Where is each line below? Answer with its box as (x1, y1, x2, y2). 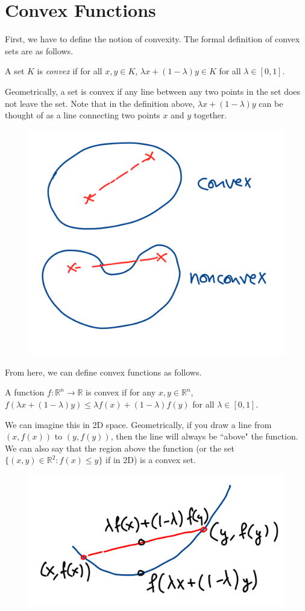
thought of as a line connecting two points (5, 109, 160, 121)
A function (5, 386, 45, 398)
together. (193, 109, 227, 121)
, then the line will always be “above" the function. (110, 430, 298, 443)
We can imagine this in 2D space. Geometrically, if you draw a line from (5, 418, 272, 430)
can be (259, 97, 283, 109)
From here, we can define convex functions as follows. (5, 365, 202, 378)
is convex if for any (86, 386, 156, 398)
